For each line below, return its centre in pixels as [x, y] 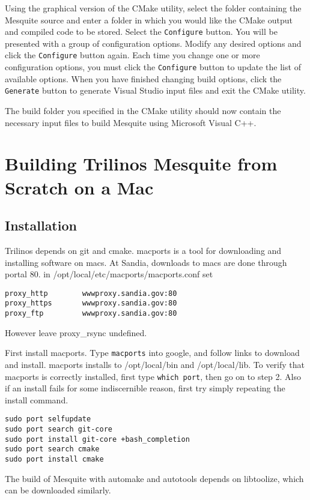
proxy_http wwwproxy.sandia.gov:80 [91, 293]
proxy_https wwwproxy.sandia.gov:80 [91, 303]
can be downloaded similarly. [58, 490]
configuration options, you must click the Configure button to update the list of [153, 67]
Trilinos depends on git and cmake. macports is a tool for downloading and [143, 250]
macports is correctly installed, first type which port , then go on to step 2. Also [153, 376]
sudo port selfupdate [48, 419]
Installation [41, 225]
